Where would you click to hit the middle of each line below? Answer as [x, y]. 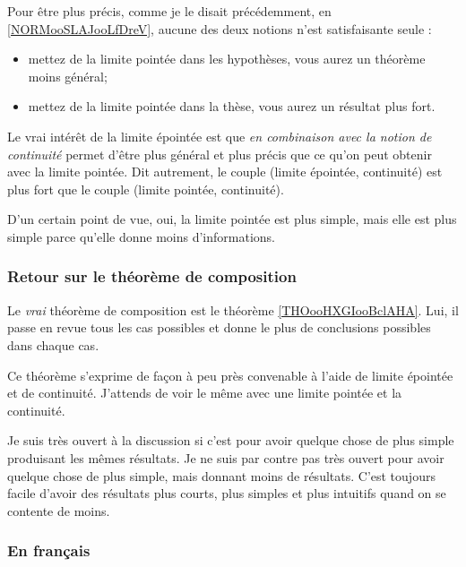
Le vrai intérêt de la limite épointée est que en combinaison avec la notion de [220, 136]
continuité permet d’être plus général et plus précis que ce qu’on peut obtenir [220, 154]
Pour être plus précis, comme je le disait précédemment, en [169, 11]
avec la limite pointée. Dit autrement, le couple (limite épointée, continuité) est [225, 172]
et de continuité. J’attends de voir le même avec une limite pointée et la [205, 393]
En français [49, 550]
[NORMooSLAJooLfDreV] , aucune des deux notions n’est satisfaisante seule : [220, 28]
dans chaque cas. [53, 344]
